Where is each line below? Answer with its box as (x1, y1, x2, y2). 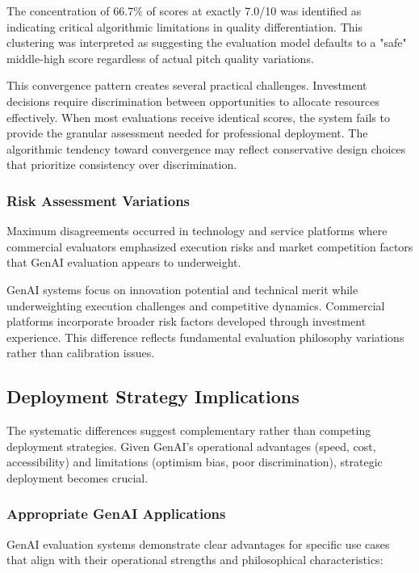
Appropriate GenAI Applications (6, 503, 226, 524)
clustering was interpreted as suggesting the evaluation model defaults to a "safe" (6, 34, 407, 51)
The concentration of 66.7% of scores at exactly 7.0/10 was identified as (6, 2, 362, 19)
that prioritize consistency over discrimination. (6, 156, 237, 173)
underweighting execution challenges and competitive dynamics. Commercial (6, 297, 385, 314)
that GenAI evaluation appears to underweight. (6, 254, 241, 271)
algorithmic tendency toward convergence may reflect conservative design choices (6, 140, 406, 157)
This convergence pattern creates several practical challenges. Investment (6, 77, 367, 94)
